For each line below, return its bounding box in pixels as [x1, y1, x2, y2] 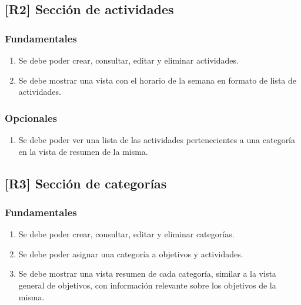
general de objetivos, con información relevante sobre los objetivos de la [18, 279, 276, 291]
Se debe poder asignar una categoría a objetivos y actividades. [18, 247, 243, 260]
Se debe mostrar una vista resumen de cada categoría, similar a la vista [18, 267, 276, 280]
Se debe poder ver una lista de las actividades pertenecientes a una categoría [18, 134, 296, 145]
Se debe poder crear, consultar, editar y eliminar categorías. [18, 228, 235, 240]
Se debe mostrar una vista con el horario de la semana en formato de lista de [18, 74, 296, 86]
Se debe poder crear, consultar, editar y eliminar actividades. [18, 54, 239, 66]
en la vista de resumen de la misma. [18, 145, 148, 157]
